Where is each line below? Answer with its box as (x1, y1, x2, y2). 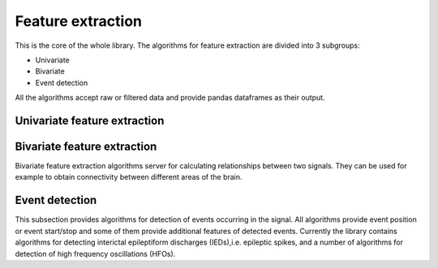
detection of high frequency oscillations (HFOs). (15, 249, 176, 258)
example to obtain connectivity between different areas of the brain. (15, 172, 243, 182)
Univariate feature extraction (15, 113, 165, 127)
